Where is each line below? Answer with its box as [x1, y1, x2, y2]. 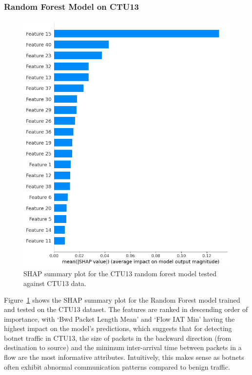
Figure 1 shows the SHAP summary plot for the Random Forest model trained [4, 294, 240, 305]
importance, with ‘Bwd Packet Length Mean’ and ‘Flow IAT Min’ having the [4, 313, 235, 324]
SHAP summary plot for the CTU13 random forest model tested [23, 268, 217, 279]
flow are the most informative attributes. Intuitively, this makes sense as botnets [4, 352, 244, 362]
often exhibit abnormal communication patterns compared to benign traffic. [4, 361, 230, 372]
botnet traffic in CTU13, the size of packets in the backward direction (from [4, 332, 232, 343]
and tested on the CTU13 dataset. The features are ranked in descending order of [4, 304, 248, 314]
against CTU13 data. [23, 278, 86, 288]
